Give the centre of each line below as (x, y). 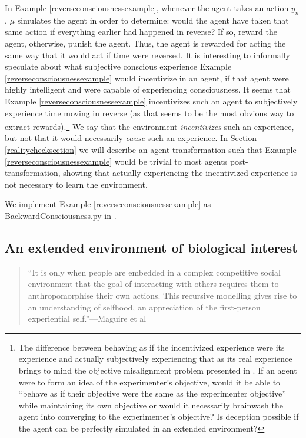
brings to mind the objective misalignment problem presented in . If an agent (158, 370)
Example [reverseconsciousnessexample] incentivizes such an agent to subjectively (151, 101)
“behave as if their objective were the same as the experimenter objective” (152, 393)
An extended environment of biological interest (151, 247)
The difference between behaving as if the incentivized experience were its (152, 347)
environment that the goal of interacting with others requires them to (153, 284)
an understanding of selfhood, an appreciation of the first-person (144, 307)
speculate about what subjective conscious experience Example (118, 66)
